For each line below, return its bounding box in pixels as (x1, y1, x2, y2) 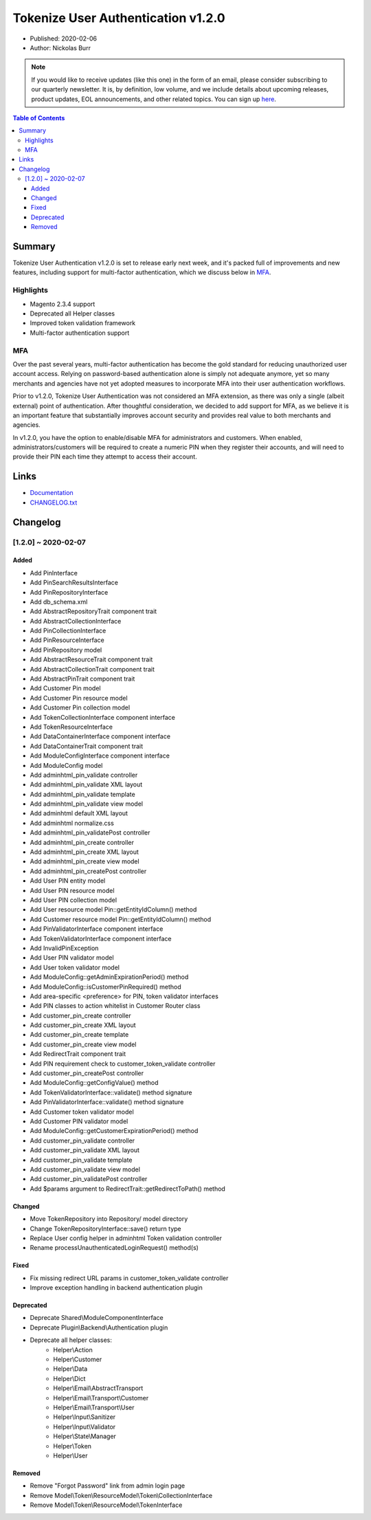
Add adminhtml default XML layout (30, 809, 128, 817)
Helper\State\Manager (53, 1432, 117, 1440)
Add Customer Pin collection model (30, 703, 131, 712)
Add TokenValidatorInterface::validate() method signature (30, 1088, 192, 1097)
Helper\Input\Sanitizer (53, 1413, 116, 1421)
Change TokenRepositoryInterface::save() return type (30, 1224, 181, 1233)
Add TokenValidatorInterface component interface (30, 934, 172, 943)
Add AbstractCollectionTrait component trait (30, 665, 155, 673)
